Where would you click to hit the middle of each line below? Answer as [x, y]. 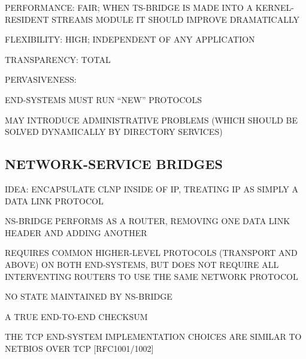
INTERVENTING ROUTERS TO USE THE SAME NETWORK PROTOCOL [152, 276]
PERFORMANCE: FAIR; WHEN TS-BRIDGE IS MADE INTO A [129, 7]
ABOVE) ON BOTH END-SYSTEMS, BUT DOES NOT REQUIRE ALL [142, 264]
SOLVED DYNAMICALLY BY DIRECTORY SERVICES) [114, 132]
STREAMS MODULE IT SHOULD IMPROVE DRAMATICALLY [175, 19]
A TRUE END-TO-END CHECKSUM [76, 316]
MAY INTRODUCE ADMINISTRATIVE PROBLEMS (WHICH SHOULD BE [152, 120]
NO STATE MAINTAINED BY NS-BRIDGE [89, 296]
